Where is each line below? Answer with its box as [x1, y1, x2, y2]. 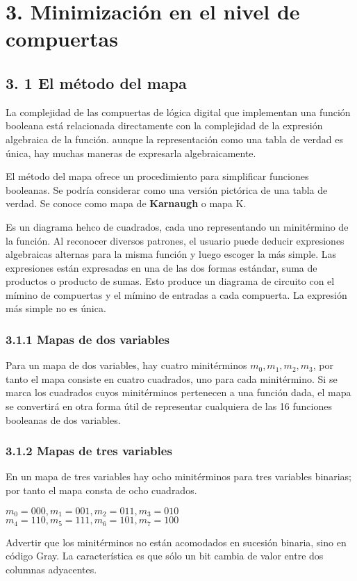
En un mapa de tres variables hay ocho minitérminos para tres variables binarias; [6, 469, 351, 484]
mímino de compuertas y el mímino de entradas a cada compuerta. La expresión [6, 287, 347, 302]
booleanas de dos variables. [6, 412, 121, 427]
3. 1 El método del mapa [6, 72, 187, 93]
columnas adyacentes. [6, 562, 97, 576]
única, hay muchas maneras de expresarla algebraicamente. [6, 145, 256, 160]
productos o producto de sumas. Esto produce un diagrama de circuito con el [6, 274, 335, 288]
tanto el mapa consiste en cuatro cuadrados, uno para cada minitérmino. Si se [6, 371, 338, 386]
